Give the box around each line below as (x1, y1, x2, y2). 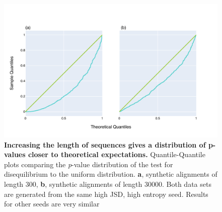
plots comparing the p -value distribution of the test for (4, 159, 173, 169)
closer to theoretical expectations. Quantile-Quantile (28, 149, 205, 160)
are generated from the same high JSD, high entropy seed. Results (4, 188, 208, 199)
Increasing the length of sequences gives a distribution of (4, 139, 206, 150)
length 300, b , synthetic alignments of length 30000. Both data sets (4, 178, 211, 189)
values (4, 149, 26, 160)
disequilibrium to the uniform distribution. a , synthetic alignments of (4, 169, 217, 179)
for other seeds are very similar (4, 198, 100, 209)
